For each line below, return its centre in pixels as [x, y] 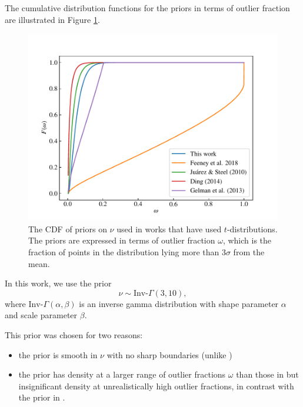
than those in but [267, 374]
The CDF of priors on [68, 228]
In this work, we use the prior [58, 283]
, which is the [247, 240]
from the [249, 251]
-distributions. [252, 228]
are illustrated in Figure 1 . [52, 19]
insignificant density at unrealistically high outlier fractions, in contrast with [156, 386]
